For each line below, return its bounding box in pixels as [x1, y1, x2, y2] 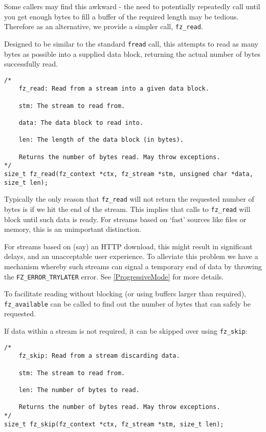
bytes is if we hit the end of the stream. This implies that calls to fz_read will [4, 203, 251, 214]
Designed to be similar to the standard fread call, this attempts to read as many [4, 38, 258, 49]
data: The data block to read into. [18, 119, 144, 126]
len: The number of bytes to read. [18, 386, 140, 394]
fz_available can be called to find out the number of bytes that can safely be [4, 298, 251, 309]
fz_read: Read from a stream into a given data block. [18, 85, 209, 93]
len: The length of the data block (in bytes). [18, 136, 184, 144]
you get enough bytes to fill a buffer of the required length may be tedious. [4, 11, 239, 21]
